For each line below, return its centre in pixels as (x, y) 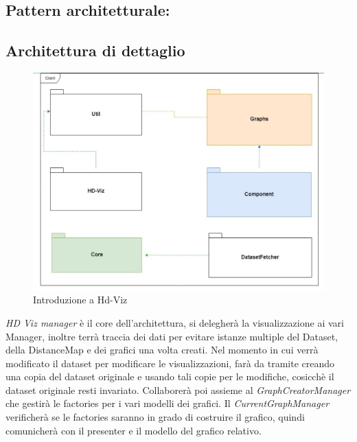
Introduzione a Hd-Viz (80, 300)
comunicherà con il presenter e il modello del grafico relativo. (134, 430)
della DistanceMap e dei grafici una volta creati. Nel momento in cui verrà (162, 350)
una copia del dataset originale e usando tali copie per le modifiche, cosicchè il (170, 376)
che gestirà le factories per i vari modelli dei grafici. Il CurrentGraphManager (168, 403)
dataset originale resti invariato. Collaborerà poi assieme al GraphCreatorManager (178, 389)
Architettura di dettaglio (95, 50)
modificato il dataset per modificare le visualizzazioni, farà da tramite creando (170, 363)
